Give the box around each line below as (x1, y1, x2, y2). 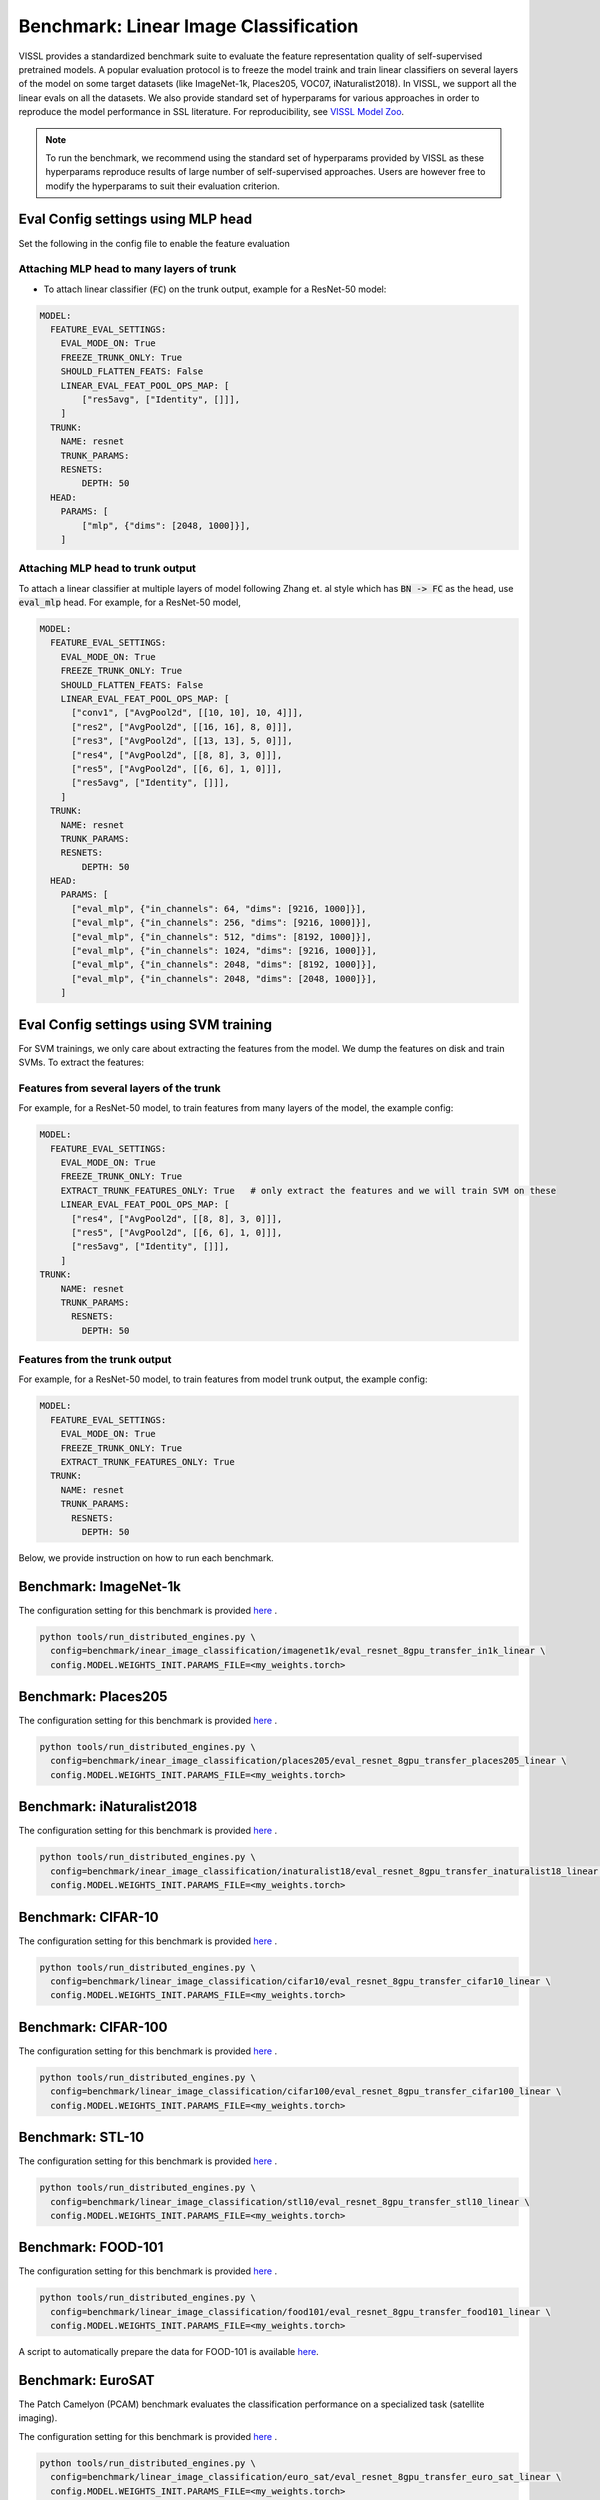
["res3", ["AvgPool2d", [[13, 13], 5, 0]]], (71, 735, 294, 747)
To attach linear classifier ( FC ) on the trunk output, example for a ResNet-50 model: (43, 283, 387, 295)
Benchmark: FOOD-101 (18, 2239, 164, 2256)
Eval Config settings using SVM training (18, 1016, 272, 1033)
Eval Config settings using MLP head (18, 211, 253, 228)
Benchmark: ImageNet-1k (18, 1578, 182, 1595)
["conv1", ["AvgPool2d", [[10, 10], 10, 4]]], (71, 707, 304, 719)
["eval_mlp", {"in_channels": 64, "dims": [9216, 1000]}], (71, 903, 367, 914)
